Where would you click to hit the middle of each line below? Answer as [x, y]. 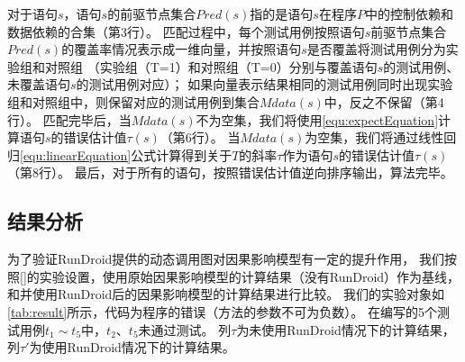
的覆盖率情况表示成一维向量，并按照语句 [182, 49]
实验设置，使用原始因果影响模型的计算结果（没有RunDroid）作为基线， [250, 276]
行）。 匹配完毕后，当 [69, 119]
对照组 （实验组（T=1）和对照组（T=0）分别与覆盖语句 [211, 66]
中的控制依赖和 [409, 14]
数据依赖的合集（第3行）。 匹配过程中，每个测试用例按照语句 [186, 31]
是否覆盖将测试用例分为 [376, 49]
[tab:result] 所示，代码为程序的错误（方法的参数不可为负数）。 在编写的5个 [222, 311]
